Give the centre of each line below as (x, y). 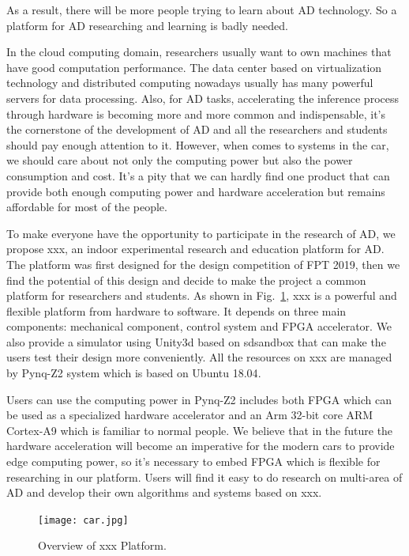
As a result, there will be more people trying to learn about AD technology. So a (202, 9)
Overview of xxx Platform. (102, 545)
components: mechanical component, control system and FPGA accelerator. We (199, 326)
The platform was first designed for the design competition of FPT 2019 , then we (203, 264)
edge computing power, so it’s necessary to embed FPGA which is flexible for (193, 461)
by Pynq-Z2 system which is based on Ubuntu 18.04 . (134, 373)
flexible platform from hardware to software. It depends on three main (176, 310)
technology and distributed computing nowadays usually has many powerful (190, 83)
